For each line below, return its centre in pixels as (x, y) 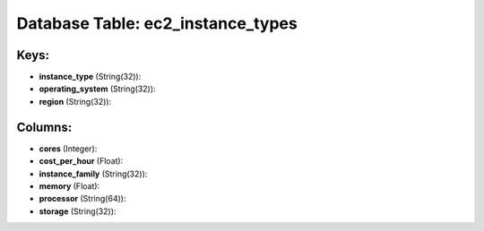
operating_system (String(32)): (97, 89)
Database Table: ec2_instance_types (157, 23)
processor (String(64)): (82, 199)
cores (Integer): (68, 149)
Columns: (44, 127)
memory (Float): (69, 186)
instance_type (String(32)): (90, 77)
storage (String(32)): (78, 211)
